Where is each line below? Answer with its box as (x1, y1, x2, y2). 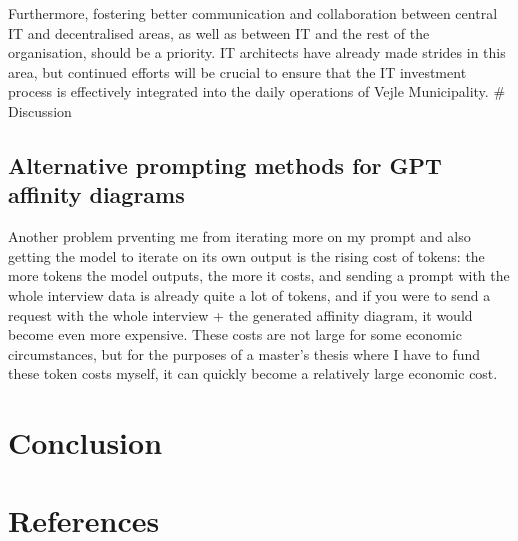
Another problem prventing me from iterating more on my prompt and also (8, 226, 471, 247)
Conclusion (8, 422, 163, 463)
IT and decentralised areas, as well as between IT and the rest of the (8, 22, 430, 43)
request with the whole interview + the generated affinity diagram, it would (8, 304, 473, 325)
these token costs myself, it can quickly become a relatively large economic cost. (8, 363, 498, 384)
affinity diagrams (8, 179, 185, 210)
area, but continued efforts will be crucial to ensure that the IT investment (8, 61, 467, 82)
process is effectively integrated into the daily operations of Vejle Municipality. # (8, 81, 506, 102)
